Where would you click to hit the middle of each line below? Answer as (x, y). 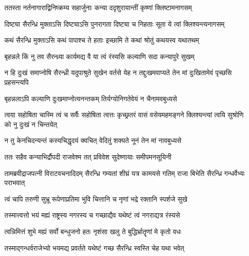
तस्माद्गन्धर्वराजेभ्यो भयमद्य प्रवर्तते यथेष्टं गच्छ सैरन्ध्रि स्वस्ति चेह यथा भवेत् (94, 248)
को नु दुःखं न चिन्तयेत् (31, 124)
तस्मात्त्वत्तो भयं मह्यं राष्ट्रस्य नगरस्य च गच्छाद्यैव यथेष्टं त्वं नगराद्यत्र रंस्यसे (92, 215)
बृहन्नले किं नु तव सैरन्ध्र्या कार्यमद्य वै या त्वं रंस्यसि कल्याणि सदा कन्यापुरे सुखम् (99, 56)
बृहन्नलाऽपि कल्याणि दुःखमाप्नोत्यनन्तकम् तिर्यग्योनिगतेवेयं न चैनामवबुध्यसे (91, 98)
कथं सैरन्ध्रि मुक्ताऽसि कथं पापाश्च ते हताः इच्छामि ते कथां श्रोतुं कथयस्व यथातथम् (102, 40)
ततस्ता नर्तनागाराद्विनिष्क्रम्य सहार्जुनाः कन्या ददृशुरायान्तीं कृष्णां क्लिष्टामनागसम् (98, 7)
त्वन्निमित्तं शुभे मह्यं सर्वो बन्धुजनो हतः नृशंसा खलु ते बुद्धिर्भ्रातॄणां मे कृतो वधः (93, 231)
